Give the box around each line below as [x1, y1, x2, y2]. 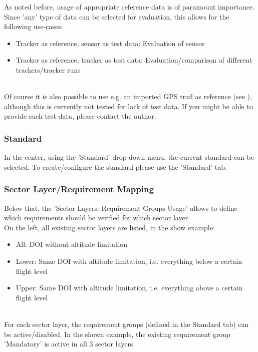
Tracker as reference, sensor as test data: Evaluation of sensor [16, 38, 205, 48]
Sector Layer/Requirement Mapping [4, 183, 154, 195]
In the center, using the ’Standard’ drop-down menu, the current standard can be [4, 152, 254, 162]
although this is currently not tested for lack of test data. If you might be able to [4, 101, 253, 111]
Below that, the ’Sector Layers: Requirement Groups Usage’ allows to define [4, 202, 237, 213]
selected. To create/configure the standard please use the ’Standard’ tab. [4, 161, 227, 172]
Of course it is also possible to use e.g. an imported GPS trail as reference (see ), [4, 91, 252, 102]
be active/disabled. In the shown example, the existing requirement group [4, 328, 230, 339]
